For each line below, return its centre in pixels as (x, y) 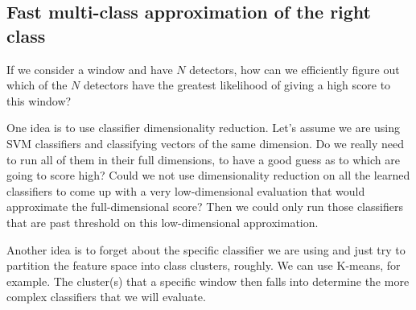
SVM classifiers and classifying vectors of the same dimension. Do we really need (205, 143)
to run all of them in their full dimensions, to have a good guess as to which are (203, 159)
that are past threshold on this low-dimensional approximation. (163, 222)
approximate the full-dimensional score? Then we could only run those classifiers (205, 207)
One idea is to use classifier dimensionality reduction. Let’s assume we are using (204, 128)
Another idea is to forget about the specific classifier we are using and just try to (206, 249)
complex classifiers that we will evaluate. (106, 297)
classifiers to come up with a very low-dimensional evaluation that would (186, 190)
